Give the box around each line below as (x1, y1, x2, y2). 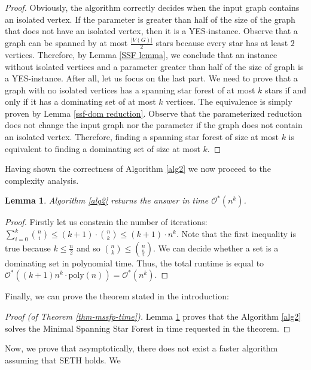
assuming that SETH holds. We (5, 353, 121, 366)
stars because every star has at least (155, 37, 288, 49)
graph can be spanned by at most (5, 37, 128, 49)
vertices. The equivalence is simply (166, 95, 292, 108)
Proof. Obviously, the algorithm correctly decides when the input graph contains (5, 1, 300, 13)
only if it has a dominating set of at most (5, 95, 156, 108)
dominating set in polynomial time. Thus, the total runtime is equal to (5, 256, 264, 269)
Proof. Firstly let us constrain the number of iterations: (5, 216, 208, 228)
